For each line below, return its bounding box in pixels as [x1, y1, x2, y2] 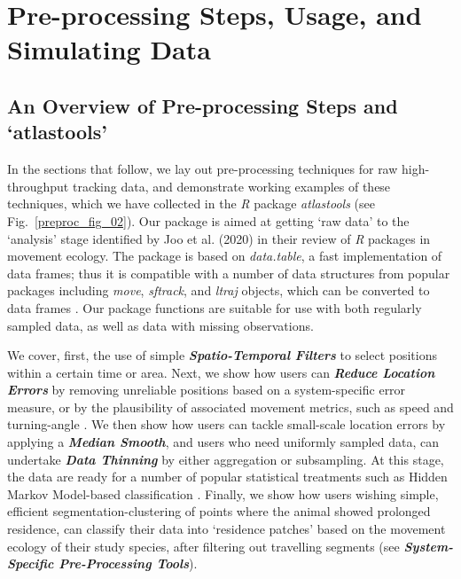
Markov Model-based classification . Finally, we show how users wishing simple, [7, 484, 439, 503]
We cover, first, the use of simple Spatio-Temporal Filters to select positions [7, 346, 437, 364]
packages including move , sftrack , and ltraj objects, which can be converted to [7, 281, 430, 300]
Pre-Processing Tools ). [59, 554, 198, 573]
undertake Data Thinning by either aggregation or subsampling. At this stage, [7, 450, 444, 468]
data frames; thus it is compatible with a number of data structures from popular [7, 263, 450, 282]
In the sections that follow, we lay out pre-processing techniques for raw [7, 160, 398, 178]
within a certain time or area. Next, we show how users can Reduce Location [7, 363, 435, 381]
